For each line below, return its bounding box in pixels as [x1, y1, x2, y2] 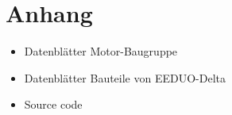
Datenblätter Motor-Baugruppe [24, 43, 178, 59]
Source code [24, 96, 83, 113]
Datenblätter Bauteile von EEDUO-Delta [24, 69, 226, 86]
